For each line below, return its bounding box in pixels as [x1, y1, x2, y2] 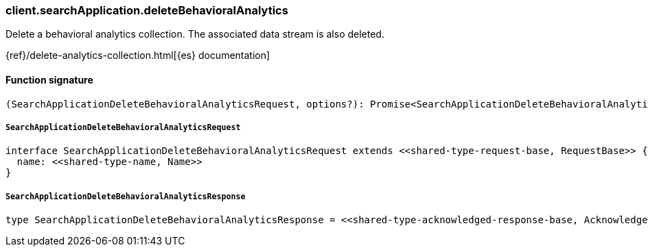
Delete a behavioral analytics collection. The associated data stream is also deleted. [5, 28, 384, 40]
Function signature [5, 73, 93, 86]
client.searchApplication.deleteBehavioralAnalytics [5, 3, 288, 17]
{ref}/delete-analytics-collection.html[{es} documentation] [5, 49, 270, 62]
